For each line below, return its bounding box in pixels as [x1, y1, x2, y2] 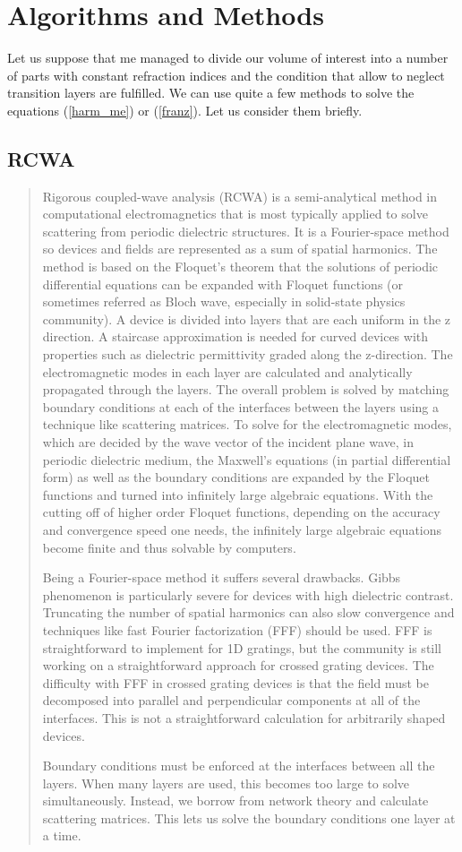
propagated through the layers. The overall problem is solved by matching [42, 380, 449, 399]
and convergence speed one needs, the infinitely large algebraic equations [42, 520, 442, 538]
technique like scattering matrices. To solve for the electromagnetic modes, [42, 415, 452, 434]
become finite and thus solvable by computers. [42, 538, 296, 556]
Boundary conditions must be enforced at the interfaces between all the [42, 756, 435, 775]
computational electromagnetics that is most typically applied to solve [42, 204, 428, 223]
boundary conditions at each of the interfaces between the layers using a [42, 397, 439, 416]
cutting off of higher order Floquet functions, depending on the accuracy [42, 503, 441, 521]
